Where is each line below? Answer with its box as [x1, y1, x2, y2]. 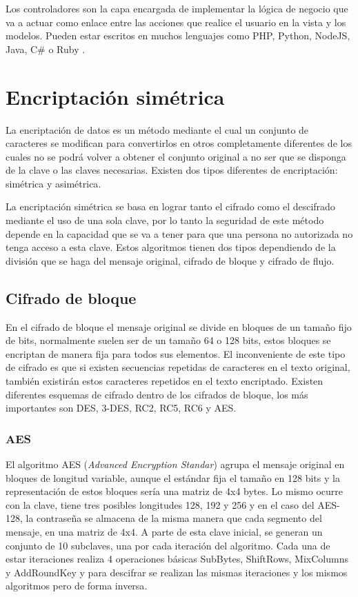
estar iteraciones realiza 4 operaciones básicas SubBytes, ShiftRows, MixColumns [6, 552, 348, 566]
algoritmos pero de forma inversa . [6, 578, 148, 593]
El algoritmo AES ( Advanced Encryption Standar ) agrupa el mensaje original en [6, 457, 345, 472]
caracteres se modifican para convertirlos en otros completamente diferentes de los [6, 136, 352, 150]
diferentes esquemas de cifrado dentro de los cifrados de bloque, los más [6, 387, 308, 401]
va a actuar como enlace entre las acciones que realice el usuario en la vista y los [6, 14, 346, 29]
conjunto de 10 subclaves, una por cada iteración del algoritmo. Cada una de [6, 538, 330, 552]
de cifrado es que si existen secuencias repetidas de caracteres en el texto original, [6, 360, 350, 374]
